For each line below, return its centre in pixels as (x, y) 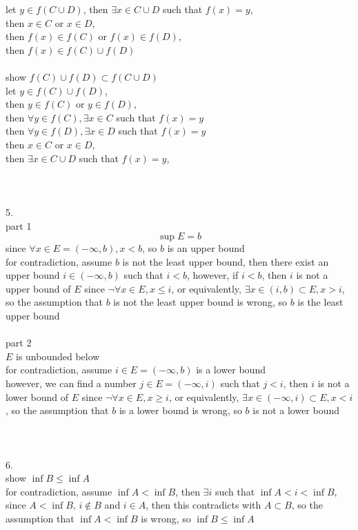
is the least (320, 302)
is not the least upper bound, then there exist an (226, 261)
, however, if (212, 275)
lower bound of (37, 396)
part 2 (19, 343)
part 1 (19, 225)
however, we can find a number (71, 383)
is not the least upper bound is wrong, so (200, 302)
